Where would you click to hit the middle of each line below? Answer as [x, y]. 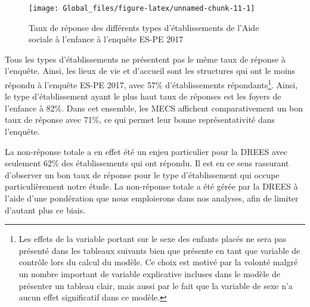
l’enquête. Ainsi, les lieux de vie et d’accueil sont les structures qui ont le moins [150, 71]
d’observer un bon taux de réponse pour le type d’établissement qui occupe [142, 174]
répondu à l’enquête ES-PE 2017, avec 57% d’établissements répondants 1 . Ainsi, [151, 84]
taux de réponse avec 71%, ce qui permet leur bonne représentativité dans [140, 120]
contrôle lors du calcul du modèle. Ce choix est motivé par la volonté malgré [158, 262]
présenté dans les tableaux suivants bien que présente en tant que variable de [159, 250]
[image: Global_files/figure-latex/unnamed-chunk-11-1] [142, 8]
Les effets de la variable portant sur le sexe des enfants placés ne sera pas [153, 239]
